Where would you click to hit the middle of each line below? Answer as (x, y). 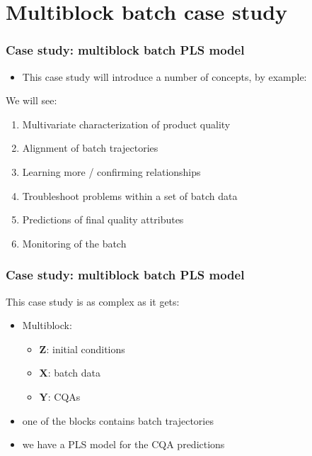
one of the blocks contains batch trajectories (118, 420)
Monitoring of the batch (74, 243)
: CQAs (64, 396)
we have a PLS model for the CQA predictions (123, 444)
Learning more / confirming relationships (111, 171)
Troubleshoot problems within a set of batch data (130, 195)
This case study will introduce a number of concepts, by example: (164, 76)
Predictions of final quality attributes (103, 219)
